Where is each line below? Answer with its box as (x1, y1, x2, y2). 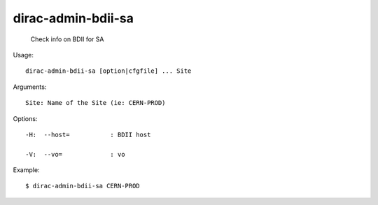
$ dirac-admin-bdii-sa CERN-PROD (25, 182, 140, 190)
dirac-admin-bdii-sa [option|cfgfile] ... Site (25, 67, 192, 75)
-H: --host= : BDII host (25, 130, 151, 139)
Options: (13, 114, 38, 122)
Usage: (13, 50, 34, 59)
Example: (13, 166, 40, 174)
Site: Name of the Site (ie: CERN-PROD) (25, 99, 166, 107)
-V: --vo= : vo (25, 150, 125, 158)
